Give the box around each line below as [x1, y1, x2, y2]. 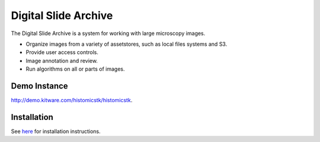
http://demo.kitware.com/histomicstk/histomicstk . [11, 97, 133, 104]
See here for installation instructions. [11, 128, 101, 135]
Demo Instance [11, 81, 68, 91]
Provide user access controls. [25, 49, 99, 56]
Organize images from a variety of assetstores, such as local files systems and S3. [25, 40, 228, 48]
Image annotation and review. [25, 57, 98, 64]
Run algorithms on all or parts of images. [25, 65, 125, 72]
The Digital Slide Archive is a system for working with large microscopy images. [11, 30, 206, 37]
